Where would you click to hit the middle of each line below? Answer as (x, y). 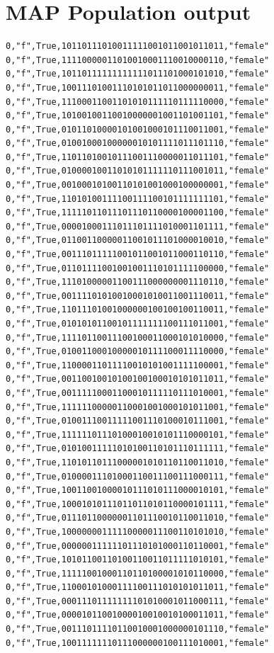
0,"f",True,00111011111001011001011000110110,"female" (138, 255)
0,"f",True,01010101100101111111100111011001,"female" (138, 324)
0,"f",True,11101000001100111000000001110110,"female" (138, 282)
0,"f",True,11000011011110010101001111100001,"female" (138, 365)
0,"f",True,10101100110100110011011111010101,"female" (138, 560)
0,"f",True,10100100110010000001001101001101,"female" (138, 116)
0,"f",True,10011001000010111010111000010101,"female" (138, 490)
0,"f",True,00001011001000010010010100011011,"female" (138, 615)
